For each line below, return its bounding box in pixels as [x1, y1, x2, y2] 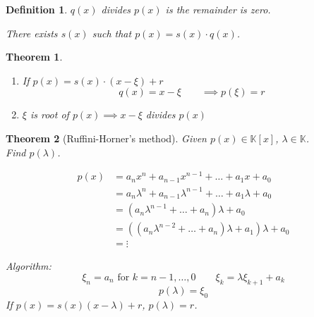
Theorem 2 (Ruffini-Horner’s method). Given [6, 130, 207, 145]
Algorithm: [6, 259, 52, 273]
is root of [30, 107, 69, 122]
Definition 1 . [6, 2, 68, 16]
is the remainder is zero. [165, 2, 271, 16]
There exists [6, 25, 58, 40]
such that [92, 25, 132, 40]
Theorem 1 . [6, 49, 63, 64]
